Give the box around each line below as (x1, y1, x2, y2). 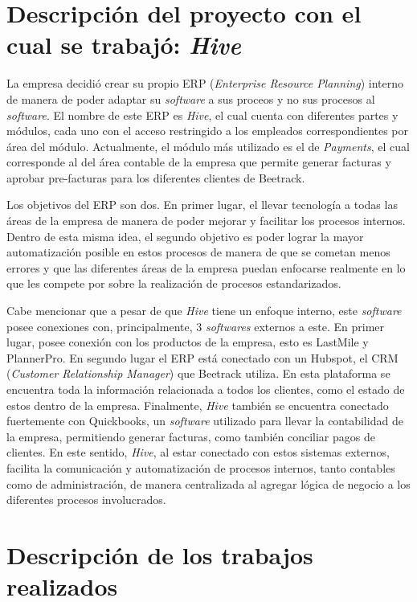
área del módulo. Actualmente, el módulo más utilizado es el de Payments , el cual (6, 137, 410, 154)
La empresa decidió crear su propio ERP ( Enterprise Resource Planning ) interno (6, 75, 404, 92)
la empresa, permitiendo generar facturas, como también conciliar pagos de (6, 428, 375, 444)
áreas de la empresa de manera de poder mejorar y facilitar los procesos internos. (6, 212, 406, 229)
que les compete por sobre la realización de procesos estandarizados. (6, 275, 341, 292)
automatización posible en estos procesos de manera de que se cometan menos (6, 244, 390, 260)
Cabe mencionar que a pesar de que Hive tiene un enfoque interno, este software (6, 302, 402, 319)
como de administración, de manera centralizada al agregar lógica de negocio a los (6, 475, 411, 492)
